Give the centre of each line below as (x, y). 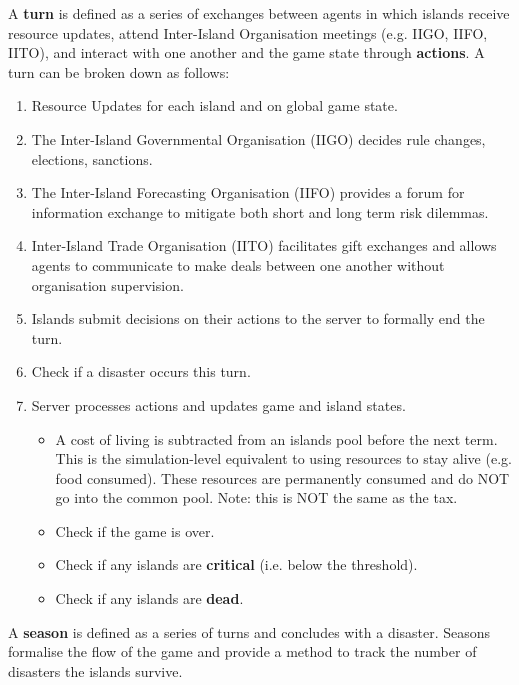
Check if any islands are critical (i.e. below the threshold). (236, 564)
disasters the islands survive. (95, 670)
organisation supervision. (107, 284)
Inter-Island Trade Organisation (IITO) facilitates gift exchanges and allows (264, 245)
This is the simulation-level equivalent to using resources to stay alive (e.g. (283, 458)
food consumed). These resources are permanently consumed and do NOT (282, 477)
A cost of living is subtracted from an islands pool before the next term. (276, 438)
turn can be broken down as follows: (119, 71)
